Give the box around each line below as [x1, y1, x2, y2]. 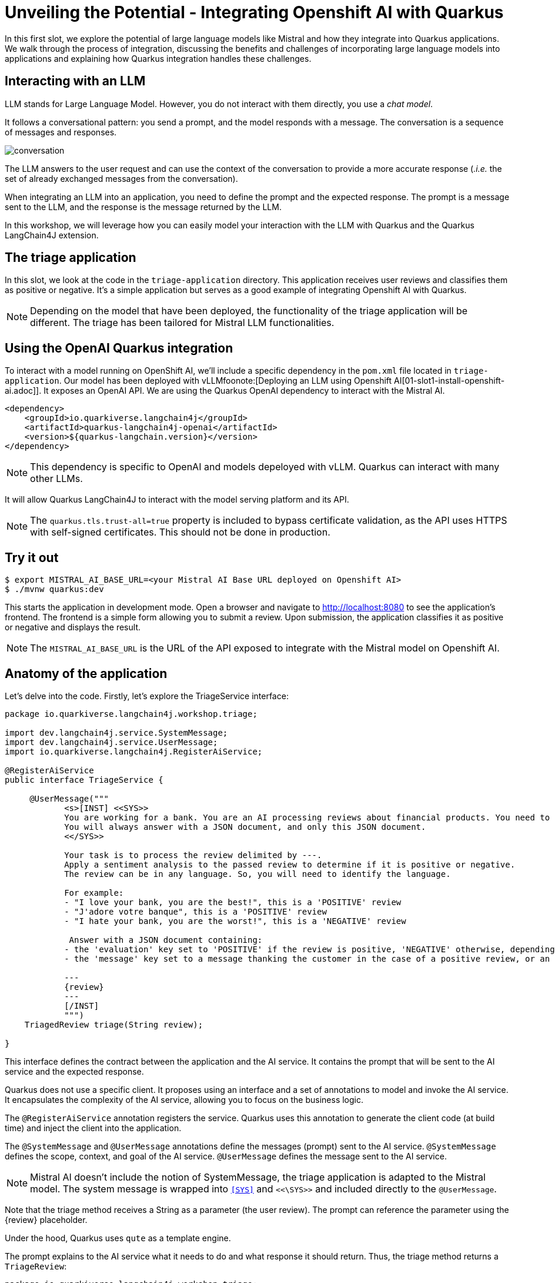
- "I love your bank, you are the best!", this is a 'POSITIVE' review [64, 897, 402, 907]
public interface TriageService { [5, 775, 163, 785]
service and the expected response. [5, 1066, 144, 1076]
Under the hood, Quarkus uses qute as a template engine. [5, 1232, 231, 1243]
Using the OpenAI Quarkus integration [5, 340, 233, 355]
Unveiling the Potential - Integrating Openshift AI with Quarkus [5, 2, 504, 22]
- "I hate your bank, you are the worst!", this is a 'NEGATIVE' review [64, 916, 406, 926]
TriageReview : [5, 1261, 67, 1271]
